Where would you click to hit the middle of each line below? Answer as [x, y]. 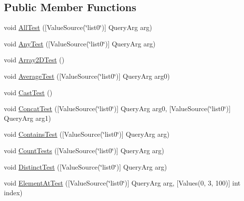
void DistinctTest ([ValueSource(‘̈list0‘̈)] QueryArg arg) [86, 166]
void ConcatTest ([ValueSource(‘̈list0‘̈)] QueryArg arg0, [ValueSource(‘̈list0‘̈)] [117, 108]
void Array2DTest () [34, 60]
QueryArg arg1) [28, 118]
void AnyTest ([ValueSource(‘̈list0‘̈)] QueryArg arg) [80, 43]
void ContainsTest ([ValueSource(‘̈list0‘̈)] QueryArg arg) [87, 134]
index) [13, 192]
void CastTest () [28, 92]
